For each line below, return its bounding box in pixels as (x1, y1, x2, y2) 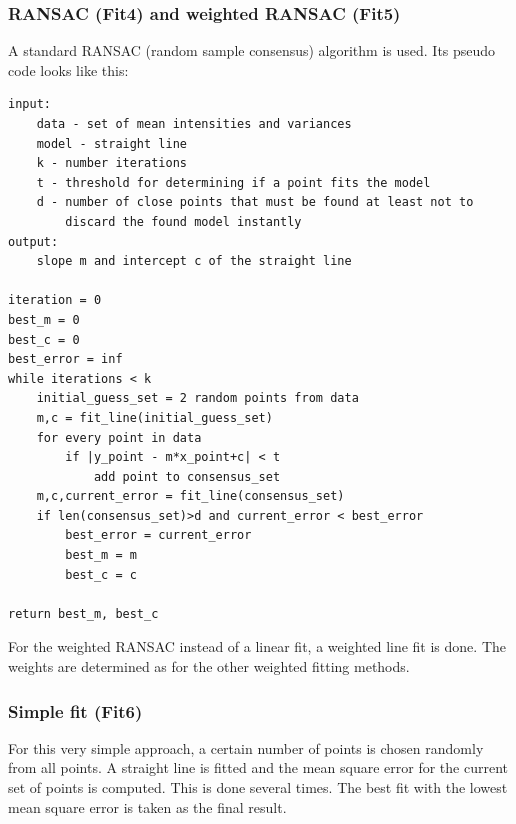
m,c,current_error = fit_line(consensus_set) (36, 489, 345, 504)
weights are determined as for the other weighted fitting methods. (8, 656, 410, 677)
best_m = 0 (8, 312, 80, 327)
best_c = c (65, 567, 137, 582)
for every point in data (36, 430, 202, 445)
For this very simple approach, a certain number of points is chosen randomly (8, 737, 484, 758)
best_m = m (65, 548, 137, 563)
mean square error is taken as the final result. (8, 796, 287, 817)
